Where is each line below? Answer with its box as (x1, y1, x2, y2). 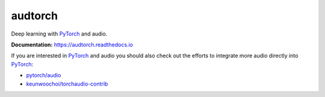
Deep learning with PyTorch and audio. (11, 30, 108, 37)
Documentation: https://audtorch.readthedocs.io (11, 41, 134, 48)
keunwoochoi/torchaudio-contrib (26, 80, 108, 87)
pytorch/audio (26, 72, 61, 79)
